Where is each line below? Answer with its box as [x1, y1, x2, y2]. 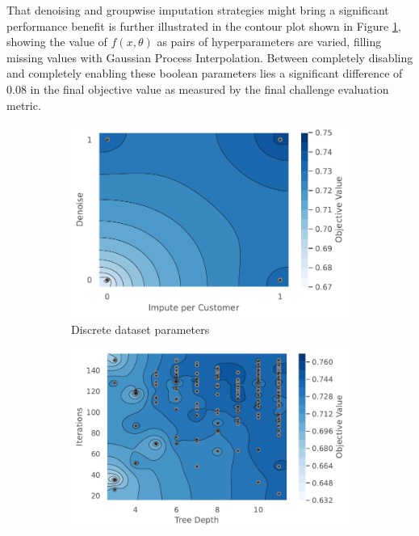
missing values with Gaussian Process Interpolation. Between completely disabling [6, 49, 413, 65]
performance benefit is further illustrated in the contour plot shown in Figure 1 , [6, 17, 401, 34]
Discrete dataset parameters [71, 320, 210, 337]
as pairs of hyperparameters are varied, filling [157, 33, 382, 50]
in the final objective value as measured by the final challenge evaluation [30, 80, 389, 97]
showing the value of [6, 33, 107, 50]
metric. [6, 96, 41, 113]
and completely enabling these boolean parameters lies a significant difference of [6, 65, 403, 82]
